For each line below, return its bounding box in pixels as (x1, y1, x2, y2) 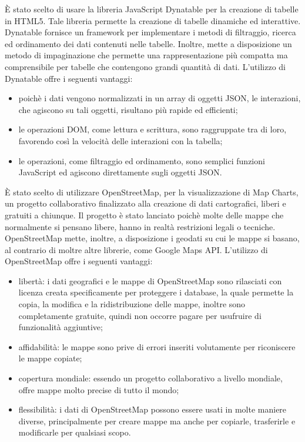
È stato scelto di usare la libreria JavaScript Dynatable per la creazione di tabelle (5, 3, 299, 15)
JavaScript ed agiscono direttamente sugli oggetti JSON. (18, 166, 222, 178)
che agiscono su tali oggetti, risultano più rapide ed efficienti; (18, 103, 238, 115)
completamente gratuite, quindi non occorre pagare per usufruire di (18, 309, 262, 321)
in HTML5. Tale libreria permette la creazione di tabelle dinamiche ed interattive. (5, 14, 301, 26)
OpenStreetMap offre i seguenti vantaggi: (5, 255, 153, 267)
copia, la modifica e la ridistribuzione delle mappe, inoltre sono (18, 298, 246, 310)
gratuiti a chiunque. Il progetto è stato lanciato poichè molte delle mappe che (5, 208, 284, 221)
